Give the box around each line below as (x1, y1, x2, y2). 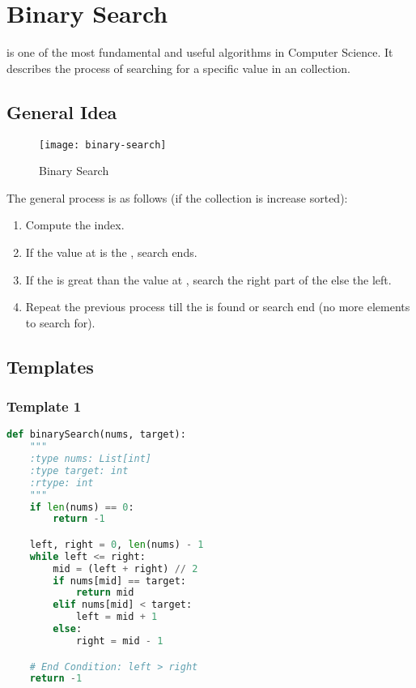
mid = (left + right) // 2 (53, 562, 198, 575)
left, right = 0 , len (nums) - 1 (29, 538, 204, 550)
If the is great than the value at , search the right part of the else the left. (25, 271, 392, 288)
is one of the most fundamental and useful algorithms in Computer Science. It (6, 44, 393, 61)
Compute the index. (25, 216, 125, 233)
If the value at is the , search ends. (25, 243, 197, 260)
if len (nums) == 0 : (29, 501, 134, 513)
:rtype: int (29, 476, 94, 489)
